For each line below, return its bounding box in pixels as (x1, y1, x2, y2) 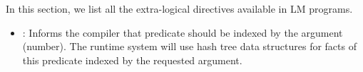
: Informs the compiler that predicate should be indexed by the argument (22, 25, 343, 40)
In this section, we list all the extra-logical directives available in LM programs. (6, 1, 353, 16)
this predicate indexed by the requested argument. (22, 52, 242, 67)
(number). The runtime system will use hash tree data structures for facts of (22, 39, 357, 54)
